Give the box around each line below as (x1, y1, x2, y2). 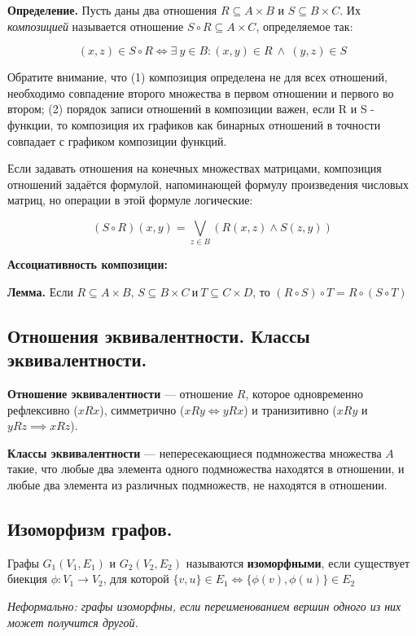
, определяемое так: (256, 17, 353, 34)
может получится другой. (7, 613, 138, 630)
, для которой (103, 570, 169, 587)
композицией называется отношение (7, 17, 184, 34)
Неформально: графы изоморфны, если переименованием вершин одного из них (7, 598, 401, 614)
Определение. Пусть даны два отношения (7, 2, 217, 18)
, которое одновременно (245, 385, 364, 402)
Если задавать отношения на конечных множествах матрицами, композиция (7, 160, 382, 177)
